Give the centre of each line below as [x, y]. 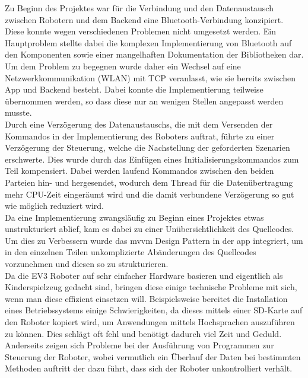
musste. [18, 112]
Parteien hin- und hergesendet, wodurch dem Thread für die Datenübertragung [149, 182]
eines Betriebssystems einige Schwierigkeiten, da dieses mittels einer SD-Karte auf [154, 310]
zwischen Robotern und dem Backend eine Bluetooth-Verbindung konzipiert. [144, 19]
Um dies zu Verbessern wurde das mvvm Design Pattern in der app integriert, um [154, 240]
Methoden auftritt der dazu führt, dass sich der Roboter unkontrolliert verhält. [149, 368]
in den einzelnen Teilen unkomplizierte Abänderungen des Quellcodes [131, 252]
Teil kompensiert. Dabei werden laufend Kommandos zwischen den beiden [139, 171]
